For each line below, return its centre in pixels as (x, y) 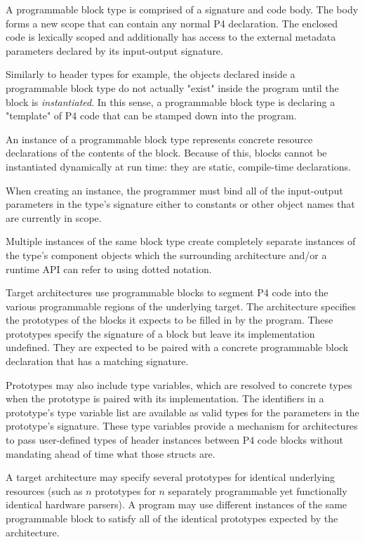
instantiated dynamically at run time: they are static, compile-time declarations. (178, 166)
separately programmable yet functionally (258, 490)
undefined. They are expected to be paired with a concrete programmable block (177, 347)
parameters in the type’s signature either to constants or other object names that (180, 204)
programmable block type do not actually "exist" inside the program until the (172, 87)
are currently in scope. (54, 217)
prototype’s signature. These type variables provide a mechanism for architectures (182, 426)
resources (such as (44, 490)
